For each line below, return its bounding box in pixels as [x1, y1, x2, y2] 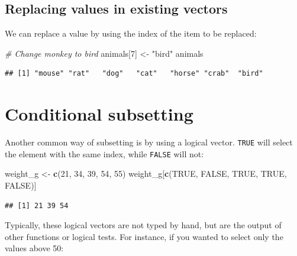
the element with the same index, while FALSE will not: [5, 147, 204, 160]
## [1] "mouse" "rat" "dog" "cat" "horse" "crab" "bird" [5, 69, 263, 78]
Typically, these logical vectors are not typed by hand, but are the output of [5, 219, 282, 231]
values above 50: [5, 242, 64, 254]
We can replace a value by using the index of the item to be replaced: [5, 27, 257, 40]
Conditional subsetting [5, 102, 193, 126]
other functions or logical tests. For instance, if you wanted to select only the [5, 230, 283, 242]
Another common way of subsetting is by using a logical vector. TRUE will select [5, 136, 293, 148]
